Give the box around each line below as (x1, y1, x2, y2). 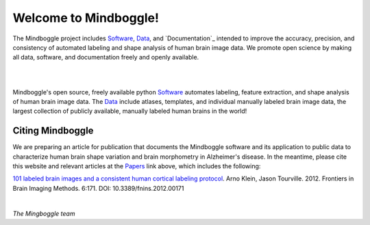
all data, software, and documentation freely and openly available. (12, 53, 199, 62)
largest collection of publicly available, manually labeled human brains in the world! (12, 107, 247, 116)
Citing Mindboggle (12, 125, 94, 137)
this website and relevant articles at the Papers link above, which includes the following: (12, 161, 261, 170)
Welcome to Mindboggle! (12, 10, 159, 25)
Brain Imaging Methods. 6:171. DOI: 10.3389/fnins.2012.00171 (12, 184, 184, 192)
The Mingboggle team (12, 209, 75, 217)
